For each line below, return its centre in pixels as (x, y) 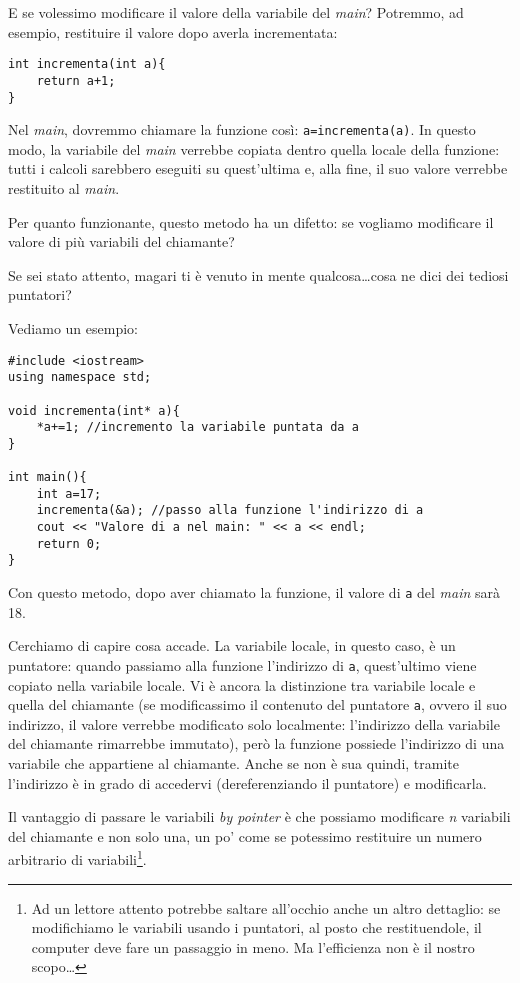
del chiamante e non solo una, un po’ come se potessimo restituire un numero (245, 835)
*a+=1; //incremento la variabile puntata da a (197, 427)
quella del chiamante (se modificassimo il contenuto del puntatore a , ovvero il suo (257, 704)
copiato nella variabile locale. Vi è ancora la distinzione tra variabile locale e (242, 684)
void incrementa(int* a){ (94, 410)
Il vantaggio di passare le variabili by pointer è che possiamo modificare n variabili (259, 816)
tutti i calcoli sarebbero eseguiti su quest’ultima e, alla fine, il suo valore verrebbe (258, 168)
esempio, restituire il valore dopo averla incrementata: (173, 31)
